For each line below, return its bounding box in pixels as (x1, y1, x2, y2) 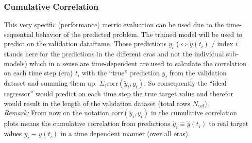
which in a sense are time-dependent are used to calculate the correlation (29, 58, 247, 68)
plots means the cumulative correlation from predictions (4, 118, 170, 128)
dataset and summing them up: (4, 78, 97, 88)
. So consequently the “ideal (144, 78, 227, 88)
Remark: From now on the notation (4, 107, 109, 118)
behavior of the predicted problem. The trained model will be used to (35, 29, 243, 39)
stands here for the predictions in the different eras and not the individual (4, 49, 224, 59)
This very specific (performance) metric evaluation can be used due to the (4, 19, 224, 30)
